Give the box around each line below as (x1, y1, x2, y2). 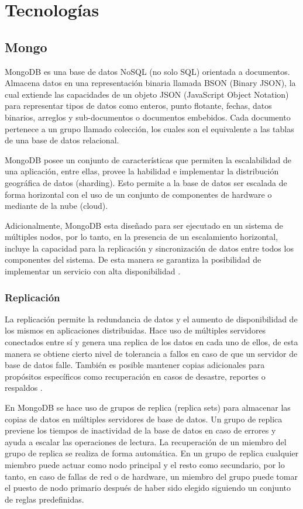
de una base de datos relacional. (5, 134, 119, 146)
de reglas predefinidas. (5, 493, 84, 505)
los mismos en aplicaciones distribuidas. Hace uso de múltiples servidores (5, 324, 266, 336)
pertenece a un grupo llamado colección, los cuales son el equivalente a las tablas (5, 122, 294, 135)
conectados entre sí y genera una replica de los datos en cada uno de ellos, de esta (5, 336, 298, 348)
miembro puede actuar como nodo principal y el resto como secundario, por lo (5, 459, 285, 471)
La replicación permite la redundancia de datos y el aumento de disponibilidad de (5, 312, 298, 325)
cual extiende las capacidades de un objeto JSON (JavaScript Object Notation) (5, 88, 289, 100)
